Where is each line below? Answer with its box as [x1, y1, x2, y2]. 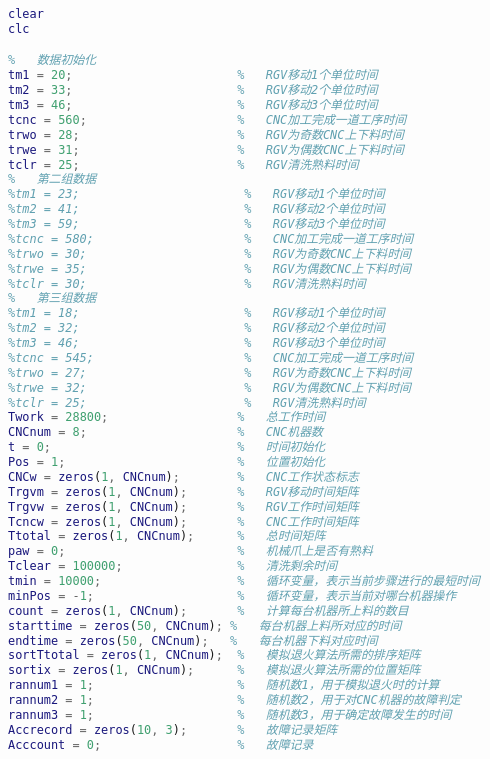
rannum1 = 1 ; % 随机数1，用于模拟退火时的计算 [8, 678, 440, 693]
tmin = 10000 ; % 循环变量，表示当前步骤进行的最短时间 [8, 574, 480, 589]
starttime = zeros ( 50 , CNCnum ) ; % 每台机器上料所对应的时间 [8, 618, 402, 633]
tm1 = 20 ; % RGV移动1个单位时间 [8, 68, 378, 83]
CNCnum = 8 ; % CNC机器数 [8, 425, 323, 440]
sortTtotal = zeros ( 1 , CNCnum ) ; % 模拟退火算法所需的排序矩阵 [8, 648, 421, 663]
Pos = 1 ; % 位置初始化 [8, 455, 326, 470]
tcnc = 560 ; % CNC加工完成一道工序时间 [8, 112, 407, 127]
